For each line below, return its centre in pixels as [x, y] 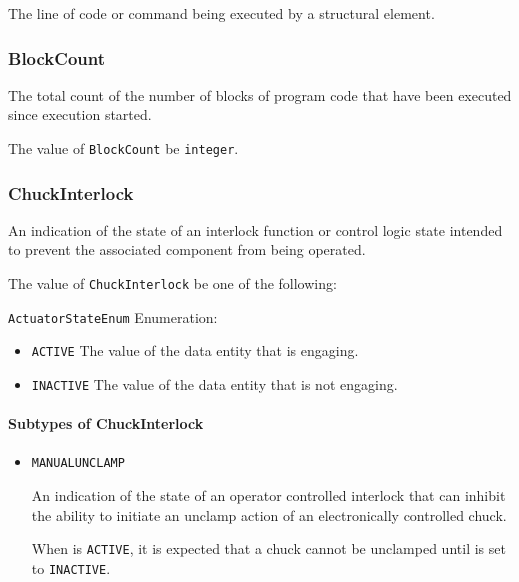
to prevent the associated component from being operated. [187, 249]
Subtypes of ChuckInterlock [106, 423]
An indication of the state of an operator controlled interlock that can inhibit [268, 495]
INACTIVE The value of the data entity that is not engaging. [214, 384]
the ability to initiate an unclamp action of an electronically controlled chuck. [269, 514]
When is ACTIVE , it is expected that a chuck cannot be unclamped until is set [268, 548]
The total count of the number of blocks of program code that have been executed [260, 94]
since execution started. [80, 114]
